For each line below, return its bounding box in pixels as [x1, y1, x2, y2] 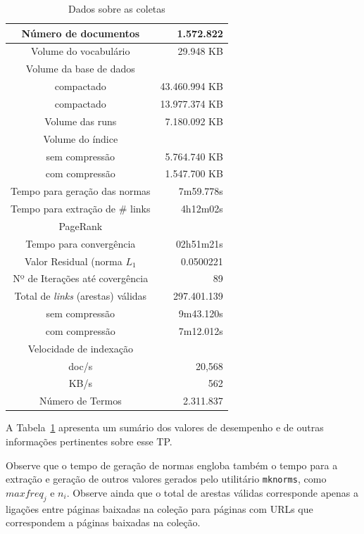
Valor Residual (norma [24, 253, 123, 268]
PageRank [58, 218, 103, 233]
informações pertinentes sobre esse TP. [6, 434, 172, 448]
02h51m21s [175, 236, 223, 250]
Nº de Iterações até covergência [13, 271, 149, 286]
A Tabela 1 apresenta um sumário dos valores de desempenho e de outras [6, 420, 324, 435]
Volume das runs [44, 113, 117, 128]
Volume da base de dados [25, 61, 135, 76]
